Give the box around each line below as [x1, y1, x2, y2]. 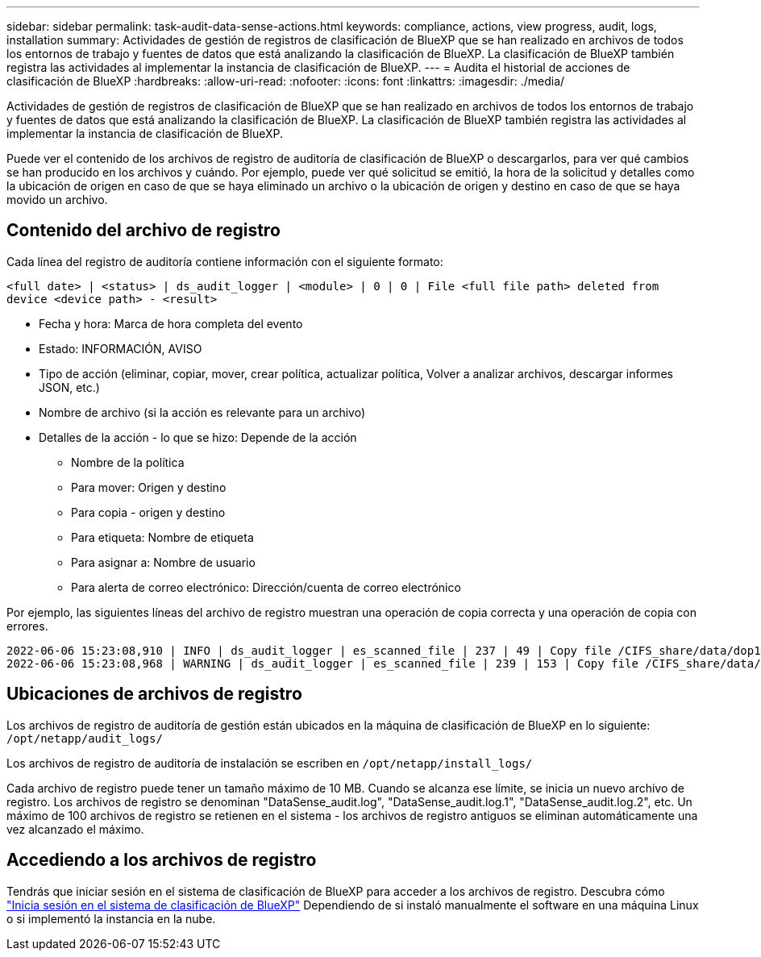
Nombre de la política [71, 455, 185, 469]
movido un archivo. [6, 193, 108, 206]
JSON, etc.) [39, 380, 100, 394]
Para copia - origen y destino [71, 505, 226, 519]
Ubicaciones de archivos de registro [6, 684, 302, 705]
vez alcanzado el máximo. [6, 822, 144, 836]
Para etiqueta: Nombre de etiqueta [71, 530, 254, 544]
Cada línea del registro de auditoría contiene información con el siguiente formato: [6, 254, 443, 268]
